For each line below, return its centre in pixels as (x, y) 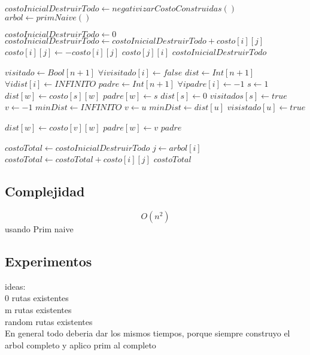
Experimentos (48, 261)
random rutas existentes (49, 321)
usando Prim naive (39, 228)
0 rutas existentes (37, 298)
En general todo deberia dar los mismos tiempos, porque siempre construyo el (148, 333)
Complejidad (45, 191)
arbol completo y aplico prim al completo (80, 345)
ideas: (15, 286)
